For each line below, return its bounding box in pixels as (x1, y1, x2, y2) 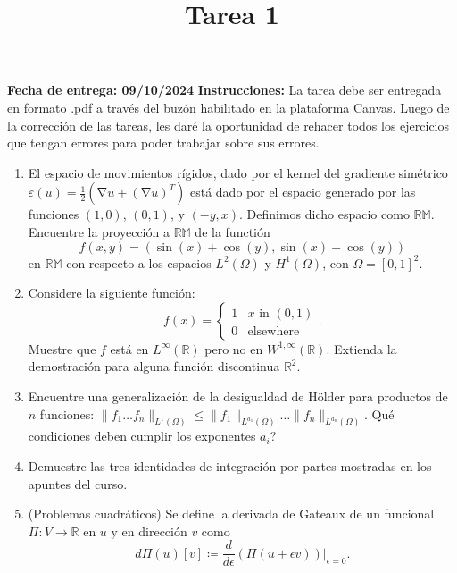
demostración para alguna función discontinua (28, 357, 280, 375)
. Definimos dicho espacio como (239, 205, 410, 223)
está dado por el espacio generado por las (189, 182, 416, 201)
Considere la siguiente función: (28, 283, 195, 302)
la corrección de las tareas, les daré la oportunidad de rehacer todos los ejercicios (7, 115, 450, 134)
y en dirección (111, 521, 187, 540)
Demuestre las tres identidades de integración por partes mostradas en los (28, 456, 432, 475)
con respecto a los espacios (66, 253, 212, 272)
